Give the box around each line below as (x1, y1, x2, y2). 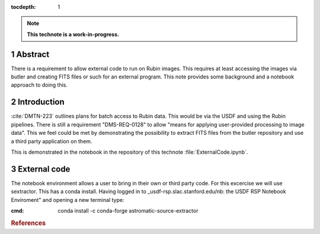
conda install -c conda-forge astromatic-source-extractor (57, 207, 199, 214)
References (11, 219, 46, 227)
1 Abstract (11, 49, 50, 59)
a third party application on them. (11, 137, 92, 145)
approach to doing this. (11, 81, 68, 88)
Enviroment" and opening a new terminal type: (11, 196, 124, 203)
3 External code (11, 164, 71, 174)
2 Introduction (11, 97, 65, 107)
